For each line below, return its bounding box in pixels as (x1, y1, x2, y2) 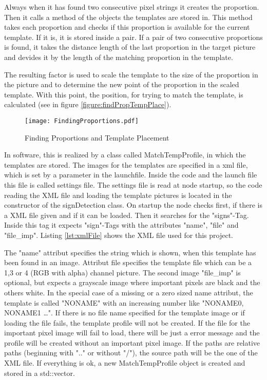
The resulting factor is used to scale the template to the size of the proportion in (4, 69, 258, 79)
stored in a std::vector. (4, 367, 75, 378)
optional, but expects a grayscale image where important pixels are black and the (4, 277, 260, 288)
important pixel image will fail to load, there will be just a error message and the (4, 327, 260, 338)
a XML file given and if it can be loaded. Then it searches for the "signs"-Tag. (4, 209, 249, 220)
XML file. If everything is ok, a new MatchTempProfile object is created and (4, 357, 245, 368)
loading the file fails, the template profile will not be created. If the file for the (4, 317, 250, 328)
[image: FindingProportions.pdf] (25, 117, 139, 125)
